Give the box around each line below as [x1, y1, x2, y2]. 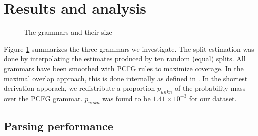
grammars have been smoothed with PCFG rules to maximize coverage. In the [4, 63, 244, 73]
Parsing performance [4, 118, 113, 134]
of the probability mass [174, 83, 246, 93]
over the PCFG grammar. [4, 93, 83, 103]
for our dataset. [189, 93, 237, 103]
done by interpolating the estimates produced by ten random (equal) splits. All [4, 53, 246, 64]
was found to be [102, 93, 151, 103]
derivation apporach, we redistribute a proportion [4, 83, 155, 93]
